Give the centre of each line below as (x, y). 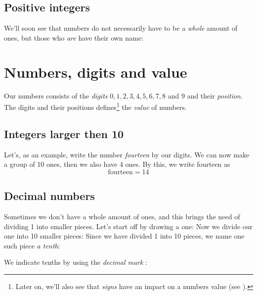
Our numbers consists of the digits (56, 95)
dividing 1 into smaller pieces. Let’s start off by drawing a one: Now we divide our (128, 226)
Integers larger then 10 (64, 133)
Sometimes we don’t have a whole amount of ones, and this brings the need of (122, 216)
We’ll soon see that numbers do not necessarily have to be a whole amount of (121, 28)
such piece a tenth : (32, 245)
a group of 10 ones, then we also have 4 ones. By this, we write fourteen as (117, 164)
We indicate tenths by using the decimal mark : (76, 262)
